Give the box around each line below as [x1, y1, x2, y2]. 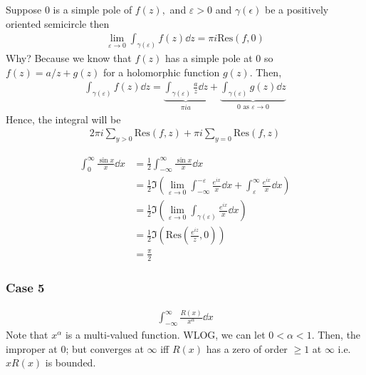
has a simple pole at [164, 51, 253, 66]
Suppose [6, 2, 42, 16]
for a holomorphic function [103, 64, 220, 79]
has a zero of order [206, 341, 288, 356]
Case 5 [6, 278, 45, 296]
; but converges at [66, 341, 144, 356]
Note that [6, 327, 48, 342]
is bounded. [45, 355, 96, 370]
